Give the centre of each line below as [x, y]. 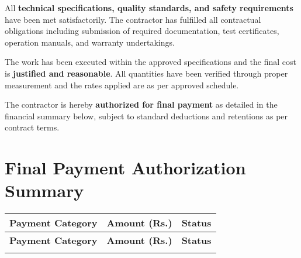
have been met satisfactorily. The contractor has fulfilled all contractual [133, 19]
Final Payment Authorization [125, 168]
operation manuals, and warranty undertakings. [90, 42]
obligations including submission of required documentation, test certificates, [142, 31]
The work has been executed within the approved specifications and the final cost [150, 62]
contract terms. [32, 127]
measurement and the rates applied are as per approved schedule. [122, 85]
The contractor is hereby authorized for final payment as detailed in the [141, 104]
